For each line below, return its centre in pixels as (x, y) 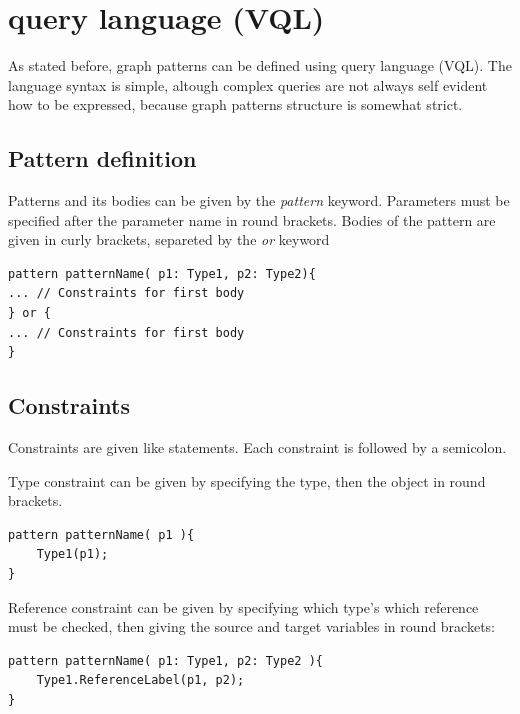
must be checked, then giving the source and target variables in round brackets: (251, 626)
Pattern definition (102, 158)
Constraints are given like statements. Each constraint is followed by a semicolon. (257, 447)
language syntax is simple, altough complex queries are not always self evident (248, 84)
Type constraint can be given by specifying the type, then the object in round (247, 480)
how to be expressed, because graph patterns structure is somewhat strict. (235, 104)
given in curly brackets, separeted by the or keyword (169, 239)
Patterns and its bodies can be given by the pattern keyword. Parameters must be (259, 200)
